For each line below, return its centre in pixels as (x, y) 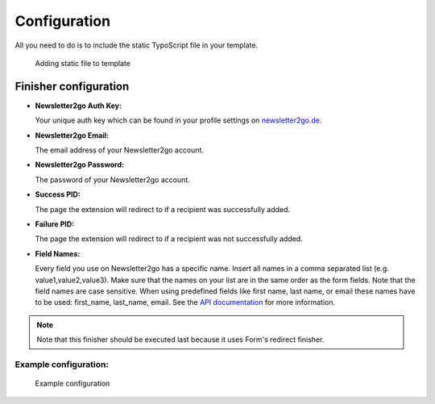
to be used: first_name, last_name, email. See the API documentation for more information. (185, 302)
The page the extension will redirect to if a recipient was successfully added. (162, 209)
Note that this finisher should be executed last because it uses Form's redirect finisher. (180, 339)
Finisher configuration (72, 86)
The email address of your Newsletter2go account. (120, 150)
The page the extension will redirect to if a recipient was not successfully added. (169, 239)
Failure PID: (55, 224)
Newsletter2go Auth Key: (79, 106)
